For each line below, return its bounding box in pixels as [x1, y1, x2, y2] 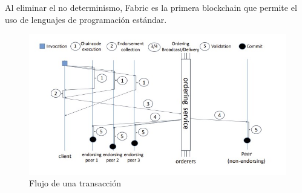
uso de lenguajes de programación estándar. [5, 13, 167, 25]
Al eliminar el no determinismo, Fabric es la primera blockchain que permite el [5, 1, 297, 13]
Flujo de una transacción [29, 177, 121, 189]
